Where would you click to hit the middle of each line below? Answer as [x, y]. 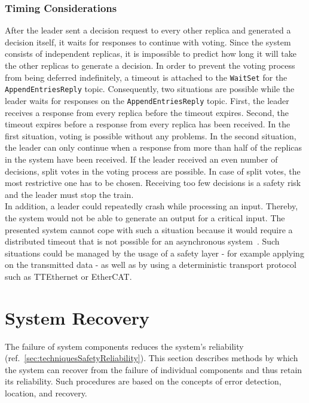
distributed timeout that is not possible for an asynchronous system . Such [142, 241]
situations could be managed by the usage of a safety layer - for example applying [154, 253]
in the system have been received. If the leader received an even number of [141, 159]
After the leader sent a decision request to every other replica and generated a [148, 30]
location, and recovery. [46, 393]
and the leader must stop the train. [69, 194]
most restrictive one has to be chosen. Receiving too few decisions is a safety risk [153, 183]
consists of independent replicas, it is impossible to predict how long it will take [151, 54]
